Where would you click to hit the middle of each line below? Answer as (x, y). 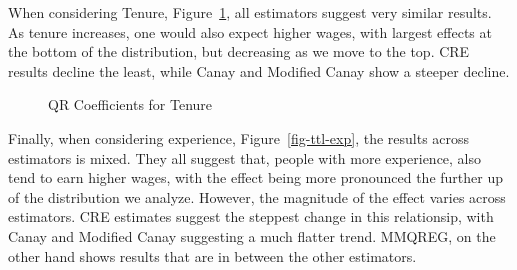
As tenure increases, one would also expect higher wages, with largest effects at (250, 31)
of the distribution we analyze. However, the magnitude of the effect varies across (257, 196)
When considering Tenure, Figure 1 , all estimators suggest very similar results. (250, 12)
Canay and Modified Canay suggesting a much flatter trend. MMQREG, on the (252, 235)
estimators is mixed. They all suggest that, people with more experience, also (245, 157)
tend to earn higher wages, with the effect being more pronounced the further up (255, 177)
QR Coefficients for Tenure (130, 104)
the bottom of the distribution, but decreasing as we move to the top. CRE (239, 51)
